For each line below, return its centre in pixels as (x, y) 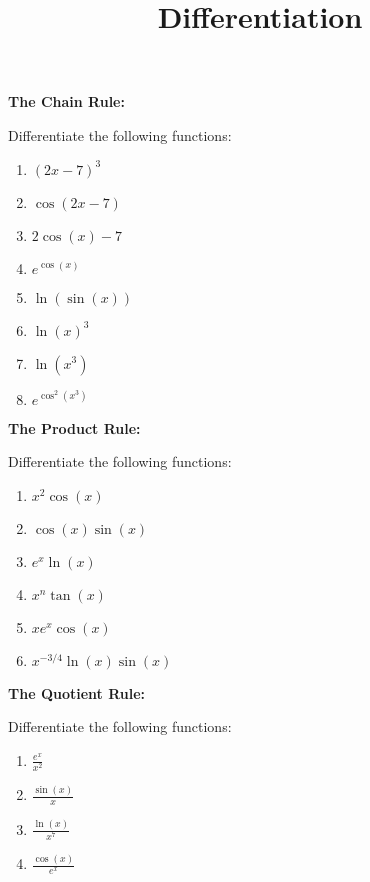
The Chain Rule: (66, 101)
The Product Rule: (74, 427)
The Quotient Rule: (77, 692)
